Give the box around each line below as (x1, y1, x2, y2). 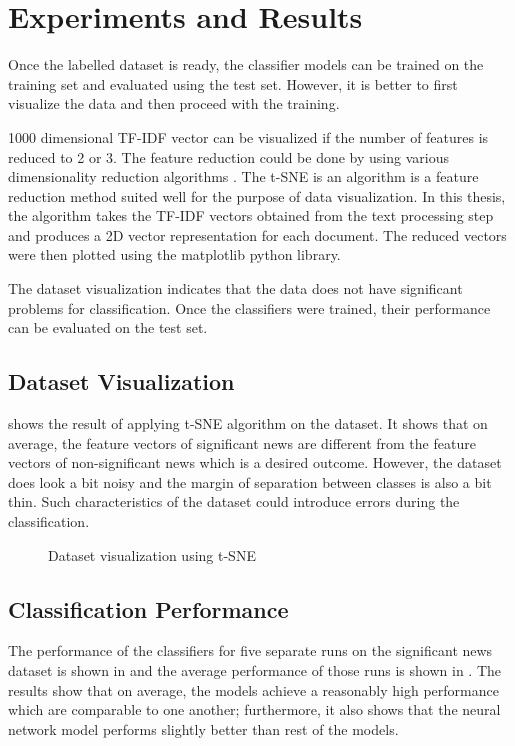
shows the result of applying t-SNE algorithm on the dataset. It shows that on (8, 413, 488, 434)
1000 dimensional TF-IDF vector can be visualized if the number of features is (8, 126, 489, 147)
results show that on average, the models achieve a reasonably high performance (8, 679, 499, 700)
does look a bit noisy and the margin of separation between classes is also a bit (8, 471, 492, 492)
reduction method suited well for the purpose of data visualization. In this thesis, (8, 185, 506, 206)
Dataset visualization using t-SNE (48, 544, 256, 565)
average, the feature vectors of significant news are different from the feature (8, 432, 476, 453)
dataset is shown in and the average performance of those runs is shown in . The (8, 660, 501, 680)
